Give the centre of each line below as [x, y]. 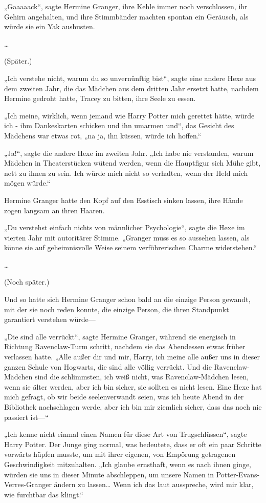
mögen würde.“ [27, 183]
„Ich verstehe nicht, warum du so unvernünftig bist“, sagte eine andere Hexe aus [130, 78]
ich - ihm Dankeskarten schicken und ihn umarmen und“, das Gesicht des [119, 125]
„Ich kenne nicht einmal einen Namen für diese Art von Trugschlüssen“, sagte [126, 434]
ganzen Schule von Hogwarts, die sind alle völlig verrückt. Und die [108, 366]
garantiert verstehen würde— [50, 319]
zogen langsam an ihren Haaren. [54, 210]
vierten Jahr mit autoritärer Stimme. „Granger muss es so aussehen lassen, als [127, 237]
